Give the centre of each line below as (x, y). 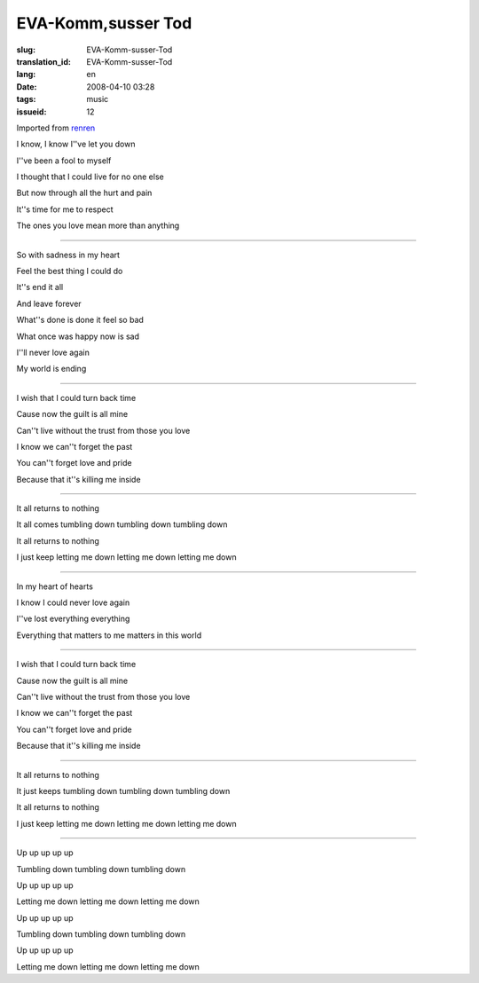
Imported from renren (56, 128)
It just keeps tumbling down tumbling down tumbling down (123, 790)
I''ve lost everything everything (73, 619)
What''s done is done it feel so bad (80, 320)
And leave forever (49, 303)
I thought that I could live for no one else (90, 177)
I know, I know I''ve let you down (76, 144)
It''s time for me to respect (65, 209)
